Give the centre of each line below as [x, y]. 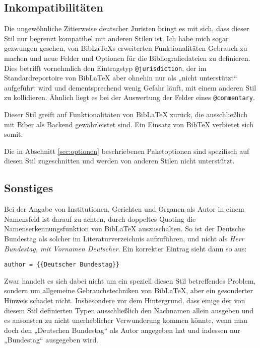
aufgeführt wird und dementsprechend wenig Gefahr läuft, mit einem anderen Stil [130, 87]
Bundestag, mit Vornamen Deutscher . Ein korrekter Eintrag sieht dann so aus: [125, 248]
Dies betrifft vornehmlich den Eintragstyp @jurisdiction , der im [105, 68]
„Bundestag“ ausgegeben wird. [51, 340]
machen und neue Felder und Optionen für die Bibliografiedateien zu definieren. [127, 58]
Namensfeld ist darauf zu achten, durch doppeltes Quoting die [100, 219]
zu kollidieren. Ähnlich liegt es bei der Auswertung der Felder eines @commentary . [129, 97]
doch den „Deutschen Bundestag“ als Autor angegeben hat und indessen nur [122, 330]
